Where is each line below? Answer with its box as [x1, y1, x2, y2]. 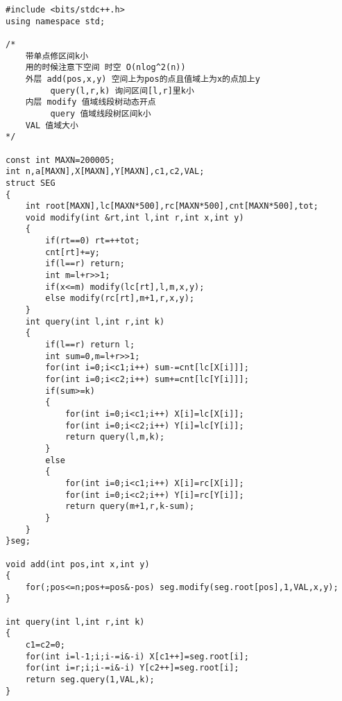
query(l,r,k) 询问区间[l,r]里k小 [50, 85, 194, 96]
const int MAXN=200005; [6, 155, 115, 165]
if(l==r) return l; [45, 340, 135, 350]
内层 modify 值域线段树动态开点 [25, 97, 156, 107]
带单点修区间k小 [25, 51, 89, 61]
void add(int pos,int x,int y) [6, 559, 150, 569]
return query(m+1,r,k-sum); [65, 501, 195, 512]
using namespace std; [6, 16, 105, 26]
